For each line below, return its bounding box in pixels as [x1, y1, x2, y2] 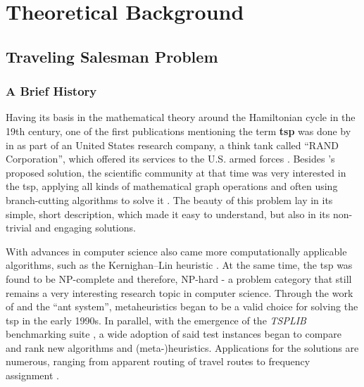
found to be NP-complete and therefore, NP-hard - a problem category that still [6, 271, 352, 286]
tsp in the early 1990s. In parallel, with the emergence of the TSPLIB [6, 312, 306, 327]
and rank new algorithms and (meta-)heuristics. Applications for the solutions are [6, 340, 359, 355]
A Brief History [6, 82, 97, 100]
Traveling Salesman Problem [6, 45, 218, 67]
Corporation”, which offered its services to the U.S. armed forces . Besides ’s [6, 151, 335, 166]
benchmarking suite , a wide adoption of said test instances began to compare [6, 326, 341, 341]
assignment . [6, 368, 59, 383]
